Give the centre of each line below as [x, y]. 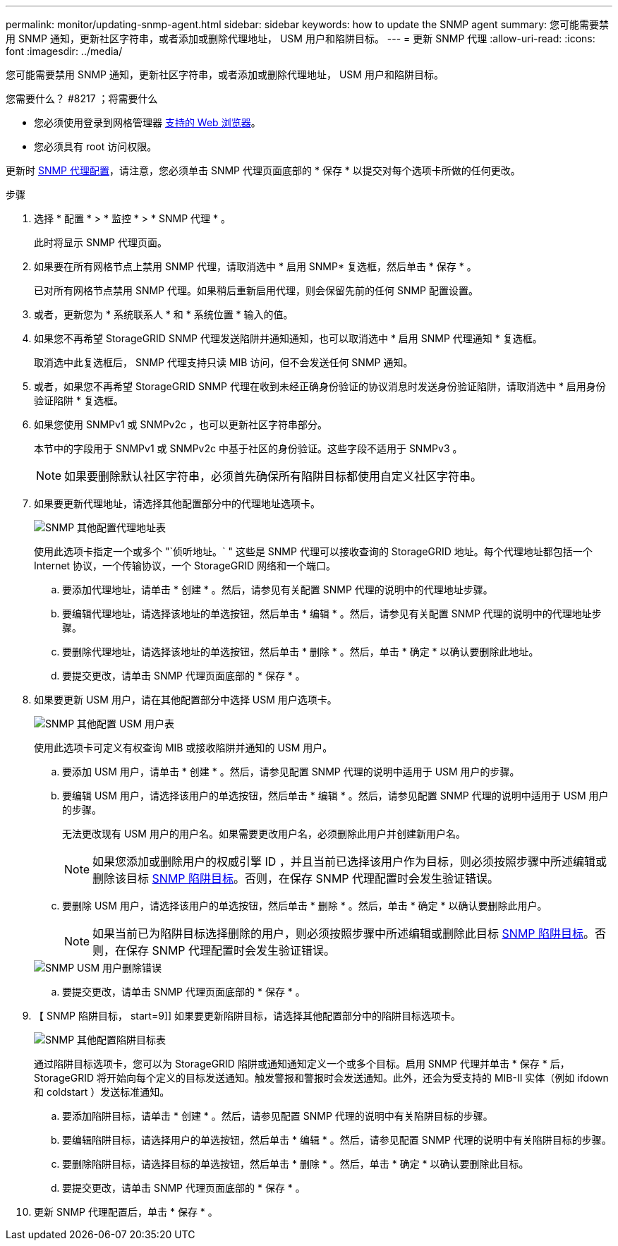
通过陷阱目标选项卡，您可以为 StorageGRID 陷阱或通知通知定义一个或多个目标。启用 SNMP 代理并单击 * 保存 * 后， [302, 1064]
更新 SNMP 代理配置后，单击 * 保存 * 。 [126, 1212]
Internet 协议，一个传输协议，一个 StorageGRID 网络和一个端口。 [185, 565]
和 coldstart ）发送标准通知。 [102, 1092]
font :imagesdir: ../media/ [64, 51]
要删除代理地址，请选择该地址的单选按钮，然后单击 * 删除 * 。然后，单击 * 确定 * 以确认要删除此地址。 [301, 652]
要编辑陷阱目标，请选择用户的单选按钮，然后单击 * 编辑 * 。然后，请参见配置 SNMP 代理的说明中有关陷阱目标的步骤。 [337, 1140]
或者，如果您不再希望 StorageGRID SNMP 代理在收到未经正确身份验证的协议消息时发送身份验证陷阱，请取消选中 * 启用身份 [320, 386]
